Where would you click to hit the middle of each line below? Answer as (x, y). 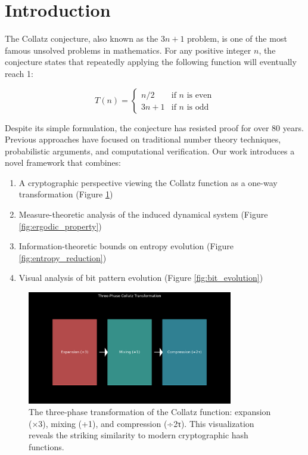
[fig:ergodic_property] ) (60, 226)
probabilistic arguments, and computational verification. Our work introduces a (150, 151)
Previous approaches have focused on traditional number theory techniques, (143, 139)
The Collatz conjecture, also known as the (82, 38)
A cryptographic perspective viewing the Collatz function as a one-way (148, 182)
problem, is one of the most (237, 38)
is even (199, 95)
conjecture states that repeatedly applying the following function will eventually (151, 62)
